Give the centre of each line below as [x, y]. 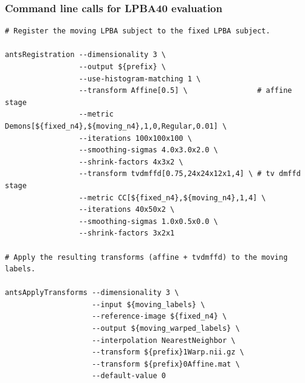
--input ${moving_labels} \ [149, 304]
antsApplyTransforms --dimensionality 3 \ [92, 293]
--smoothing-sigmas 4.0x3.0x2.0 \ [148, 150]
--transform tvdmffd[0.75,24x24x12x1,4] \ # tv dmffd [190, 174]
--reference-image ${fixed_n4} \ [159, 317]
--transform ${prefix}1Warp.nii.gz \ [168, 352]
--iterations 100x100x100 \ [135, 138]
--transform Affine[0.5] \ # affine [185, 91]
